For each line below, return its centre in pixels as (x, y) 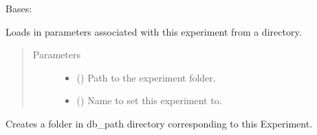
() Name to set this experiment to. (149, 100)
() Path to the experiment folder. (146, 77)
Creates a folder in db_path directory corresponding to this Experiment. (159, 123)
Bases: (19, 8)
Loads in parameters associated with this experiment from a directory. (154, 31)
